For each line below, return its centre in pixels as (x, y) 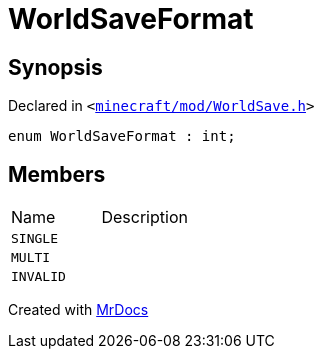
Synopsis (55, 67)
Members (57, 174)
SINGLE (34, 239)
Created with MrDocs (78, 310)
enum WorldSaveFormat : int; (122, 136)
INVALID (38, 277)
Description (144, 217)
